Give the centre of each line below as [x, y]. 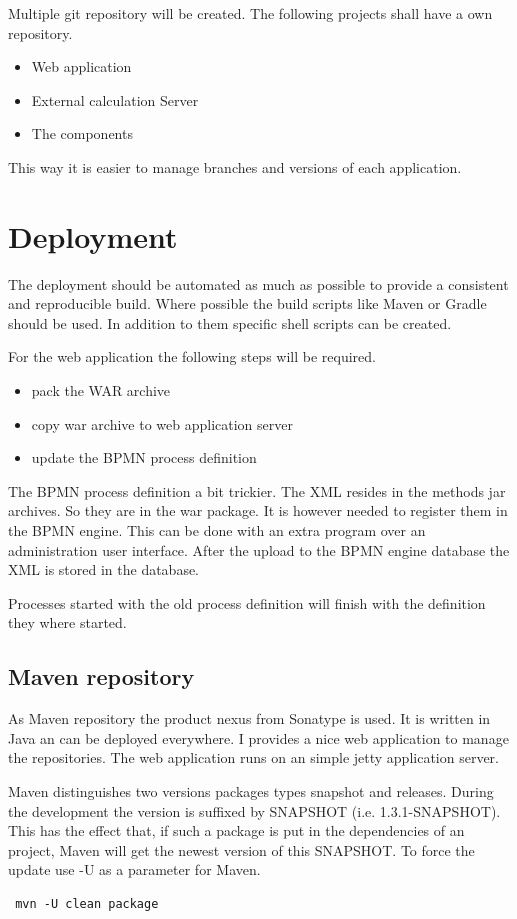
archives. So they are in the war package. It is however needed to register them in [258, 510]
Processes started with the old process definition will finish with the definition [247, 602]
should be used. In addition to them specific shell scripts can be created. [230, 322]
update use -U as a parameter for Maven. [134, 869]
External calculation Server [115, 99]
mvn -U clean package [87, 903]
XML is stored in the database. [104, 569]
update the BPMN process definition [144, 457]
